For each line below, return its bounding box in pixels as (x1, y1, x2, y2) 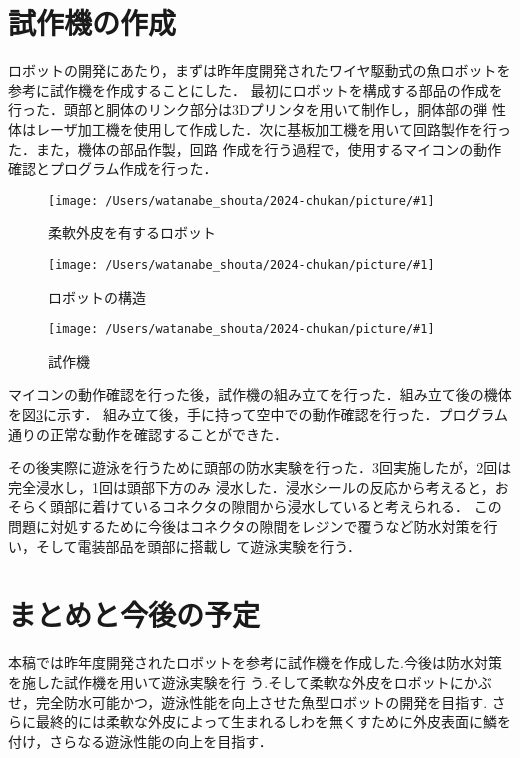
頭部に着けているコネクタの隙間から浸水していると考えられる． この (49, 496, 502, 517)
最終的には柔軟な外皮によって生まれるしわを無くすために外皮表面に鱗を (35, 711, 511, 732)
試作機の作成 (8, 2, 177, 43)
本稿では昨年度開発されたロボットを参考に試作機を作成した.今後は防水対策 (8, 652, 502, 673)
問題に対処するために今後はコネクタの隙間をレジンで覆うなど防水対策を (8, 516, 484, 536)
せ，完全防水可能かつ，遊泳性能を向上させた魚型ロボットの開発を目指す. (8, 691, 488, 712)
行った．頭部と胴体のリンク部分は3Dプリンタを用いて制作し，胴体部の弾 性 (8, 99, 506, 120)
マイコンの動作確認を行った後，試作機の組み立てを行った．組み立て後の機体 (8, 384, 512, 405)
